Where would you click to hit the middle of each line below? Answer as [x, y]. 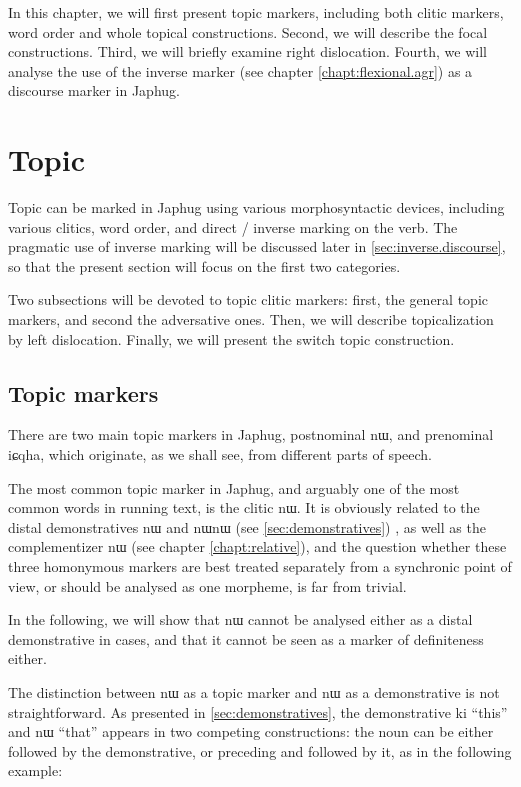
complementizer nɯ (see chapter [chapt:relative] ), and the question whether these [257, 546]
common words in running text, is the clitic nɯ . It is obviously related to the [244, 507]
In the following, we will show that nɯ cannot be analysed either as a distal [240, 619]
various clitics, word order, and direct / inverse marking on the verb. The [233, 226]
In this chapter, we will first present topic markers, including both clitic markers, [256, 12]
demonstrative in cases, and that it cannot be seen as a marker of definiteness [246, 638]
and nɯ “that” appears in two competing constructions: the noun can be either [251, 731]
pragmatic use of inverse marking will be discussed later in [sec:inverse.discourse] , [257, 246]
